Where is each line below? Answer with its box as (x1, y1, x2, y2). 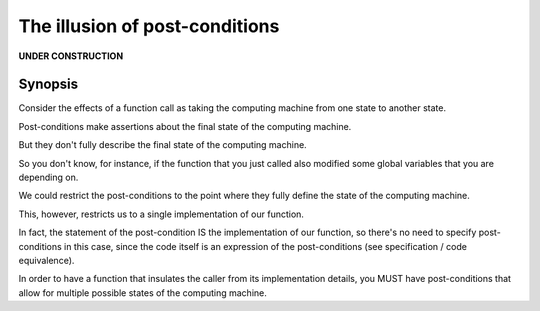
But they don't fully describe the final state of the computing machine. (18, 139, 307, 151)
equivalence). (18, 254, 75, 266)
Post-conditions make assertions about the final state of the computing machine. (18, 120, 352, 132)
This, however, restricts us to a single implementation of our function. (18, 208, 305, 220)
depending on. (18, 171, 79, 184)
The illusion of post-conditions (18, 15, 280, 37)
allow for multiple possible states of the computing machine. (18, 286, 267, 299)
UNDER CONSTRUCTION (18, 50, 124, 62)
